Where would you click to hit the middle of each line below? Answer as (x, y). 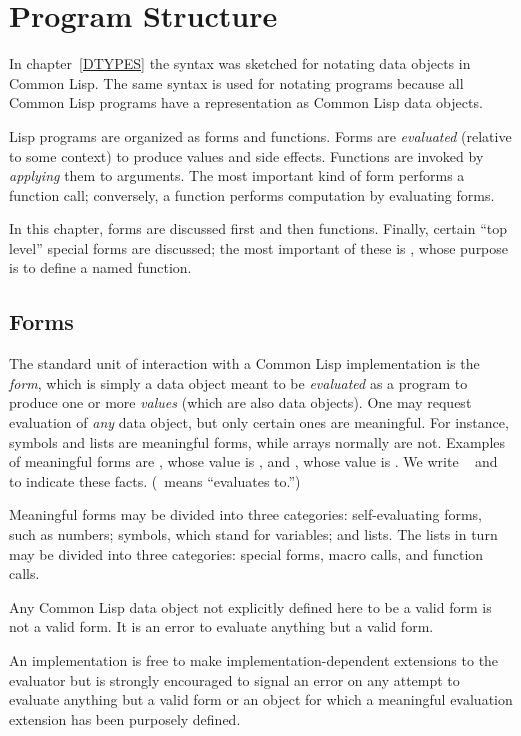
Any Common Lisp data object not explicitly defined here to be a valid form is (250, 606)
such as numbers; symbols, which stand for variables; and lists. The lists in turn (253, 534)
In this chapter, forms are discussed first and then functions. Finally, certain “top (258, 228)
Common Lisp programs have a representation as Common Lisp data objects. (246, 102)
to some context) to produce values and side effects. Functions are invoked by (246, 155)
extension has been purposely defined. (125, 718)
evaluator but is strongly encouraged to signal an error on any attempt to (234, 679)
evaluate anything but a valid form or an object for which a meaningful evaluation (261, 699)
